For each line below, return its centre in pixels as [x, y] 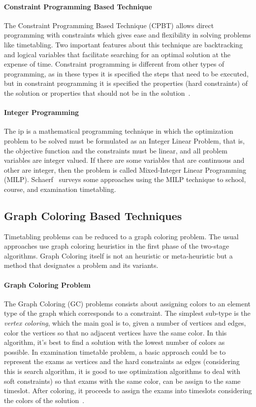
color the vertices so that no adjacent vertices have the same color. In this [115, 332]
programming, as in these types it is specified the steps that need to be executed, [126, 73]
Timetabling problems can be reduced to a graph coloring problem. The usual [121, 236]
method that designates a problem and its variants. [81, 265]
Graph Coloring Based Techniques [93, 215]
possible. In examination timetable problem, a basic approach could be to [115, 351]
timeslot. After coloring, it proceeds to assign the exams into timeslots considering [128, 390]
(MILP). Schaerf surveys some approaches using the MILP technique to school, [125, 179]
